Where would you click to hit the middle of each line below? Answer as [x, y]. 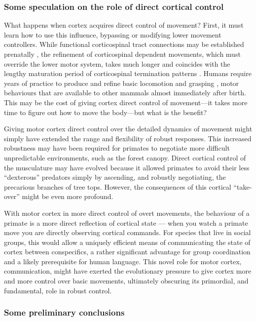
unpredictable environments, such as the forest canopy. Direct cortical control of [125, 157]
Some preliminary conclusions [64, 312]
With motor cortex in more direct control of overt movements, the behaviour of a [127, 213]
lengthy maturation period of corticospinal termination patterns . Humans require [128, 73]
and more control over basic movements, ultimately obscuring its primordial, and [126, 281]
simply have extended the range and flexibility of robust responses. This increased [128, 138]
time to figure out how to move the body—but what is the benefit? [106, 112]
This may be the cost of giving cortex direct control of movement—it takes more [126, 102]
